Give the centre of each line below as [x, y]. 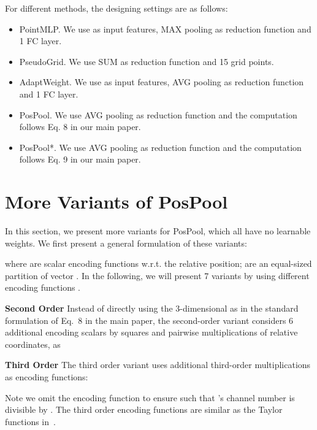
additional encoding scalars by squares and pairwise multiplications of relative [151, 332]
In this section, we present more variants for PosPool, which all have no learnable [158, 231]
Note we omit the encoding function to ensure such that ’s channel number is [150, 397]
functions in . [30, 421]
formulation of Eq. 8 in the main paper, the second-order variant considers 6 [149, 320]
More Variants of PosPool [116, 202]
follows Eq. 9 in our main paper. [80, 159]
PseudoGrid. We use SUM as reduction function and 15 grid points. [147, 61]
